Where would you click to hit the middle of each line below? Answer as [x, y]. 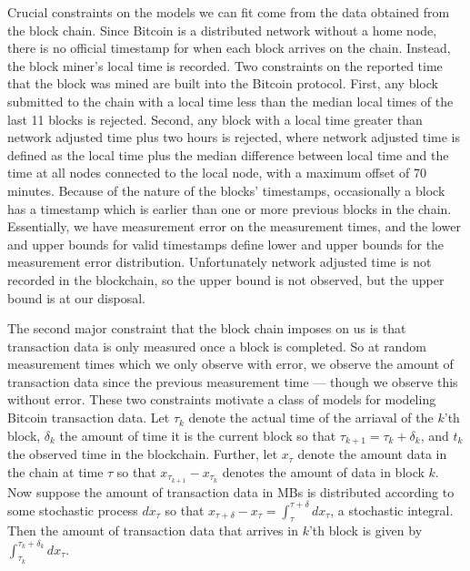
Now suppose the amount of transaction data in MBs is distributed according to [231, 491]
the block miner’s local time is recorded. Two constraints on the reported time [225, 65]
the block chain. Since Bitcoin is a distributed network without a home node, [222, 30]
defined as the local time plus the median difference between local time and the [228, 154]
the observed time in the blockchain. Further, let [143, 454]
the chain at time [55, 471]
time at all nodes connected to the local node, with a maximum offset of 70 [217, 173]
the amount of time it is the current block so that [198, 435]
